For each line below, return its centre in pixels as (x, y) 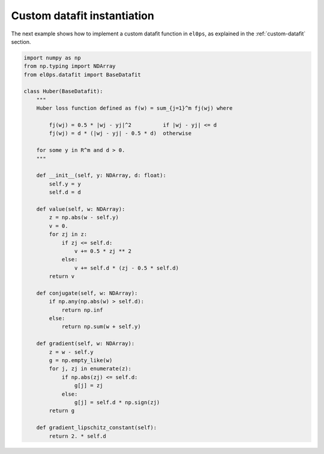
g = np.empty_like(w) (81, 360)
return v (62, 277)
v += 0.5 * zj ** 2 (103, 251)
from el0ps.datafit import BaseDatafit (82, 74)
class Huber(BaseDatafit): (63, 91)
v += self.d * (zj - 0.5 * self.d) (127, 268)
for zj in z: (68, 235)
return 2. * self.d (77, 436)
